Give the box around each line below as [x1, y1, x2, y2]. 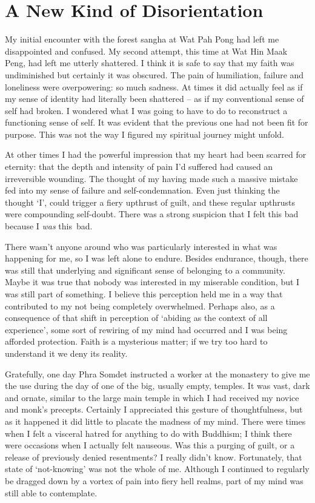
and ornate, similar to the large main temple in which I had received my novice [5, 391, 299, 403]
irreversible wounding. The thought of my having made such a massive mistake [5, 172, 298, 184]
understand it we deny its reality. [5, 346, 128, 359]
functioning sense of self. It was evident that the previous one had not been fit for [5, 116, 308, 129]
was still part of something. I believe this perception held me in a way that [5, 288, 283, 300]
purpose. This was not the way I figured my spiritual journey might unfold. [5, 127, 284, 140]
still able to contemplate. [5, 486, 98, 499]
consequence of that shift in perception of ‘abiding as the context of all [5, 311, 268, 324]
